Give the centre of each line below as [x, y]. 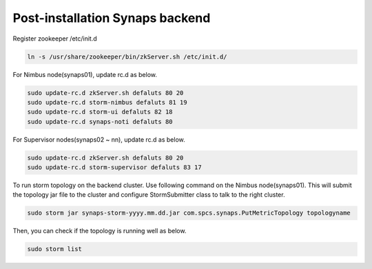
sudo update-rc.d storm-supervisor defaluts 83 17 [115, 168]
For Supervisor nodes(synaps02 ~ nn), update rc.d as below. [99, 139]
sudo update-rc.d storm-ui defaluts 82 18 [100, 112]
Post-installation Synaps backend [112, 18]
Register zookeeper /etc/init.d [55, 39]
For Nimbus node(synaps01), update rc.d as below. [85, 74]
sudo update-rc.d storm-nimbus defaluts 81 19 [107, 102]
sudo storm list [55, 249]
